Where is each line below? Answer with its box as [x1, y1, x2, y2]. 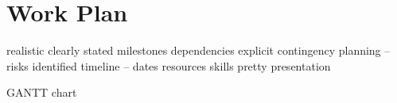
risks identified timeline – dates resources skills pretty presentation [6, 57, 331, 74]
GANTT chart [6, 84, 77, 101]
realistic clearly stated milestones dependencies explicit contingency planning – [6, 42, 391, 59]
